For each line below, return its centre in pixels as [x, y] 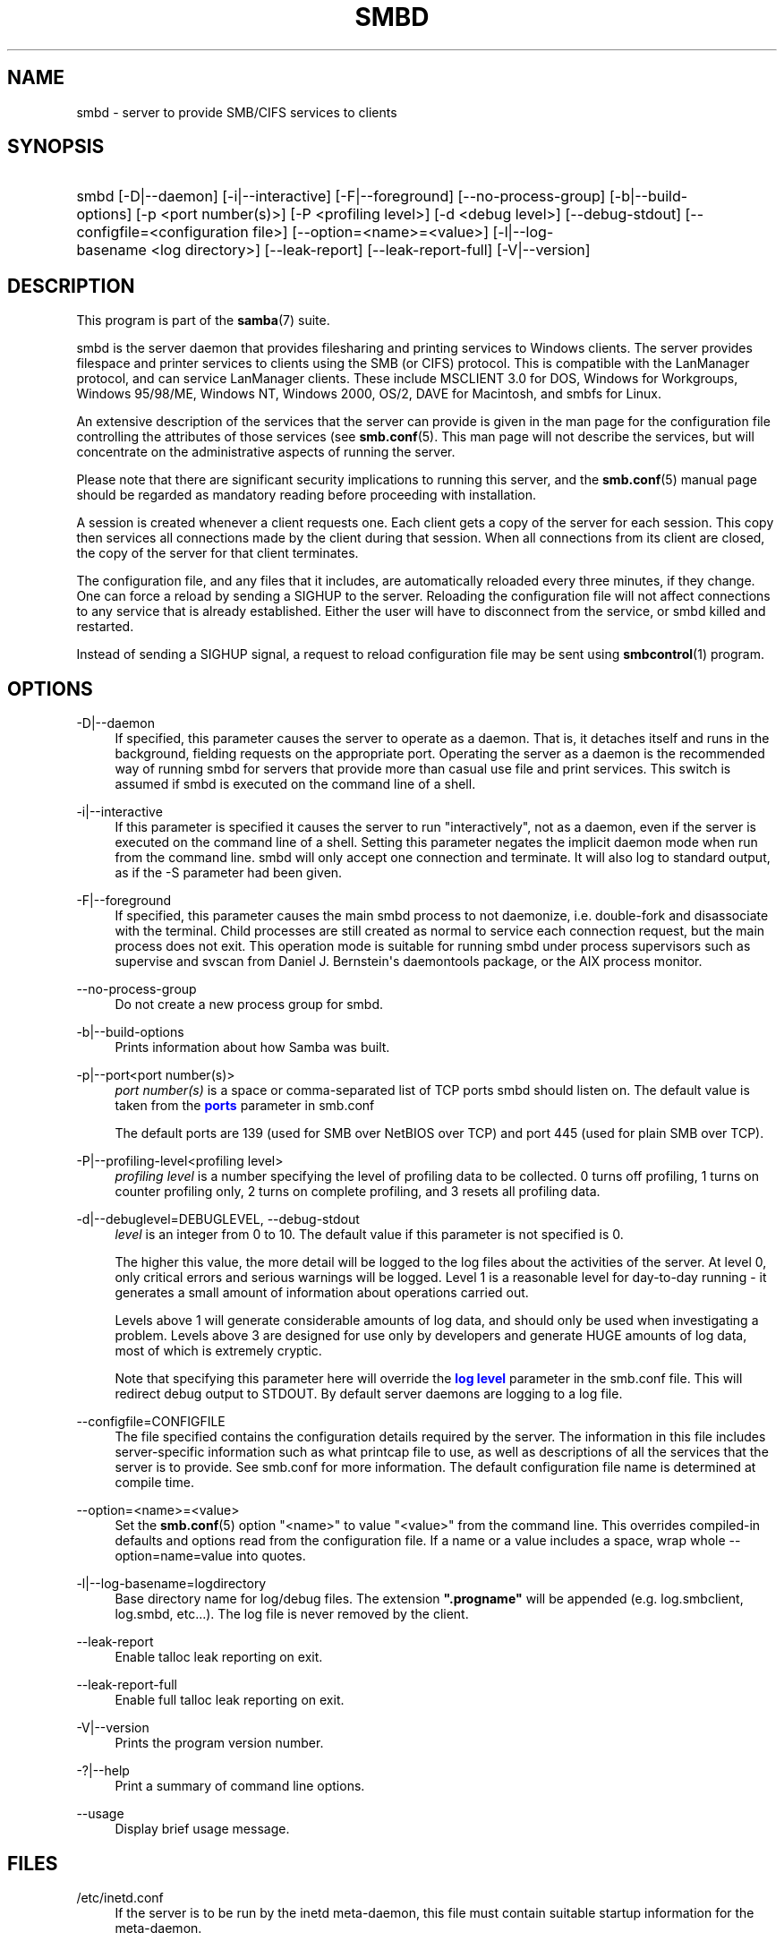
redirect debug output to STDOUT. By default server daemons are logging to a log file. [369, 1394]
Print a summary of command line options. [240, 1786]
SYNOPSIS [56, 147]
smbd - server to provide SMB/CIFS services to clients [237, 112]
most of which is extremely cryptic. [218, 1351]
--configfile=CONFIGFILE [151, 1422]
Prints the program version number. [219, 1743]
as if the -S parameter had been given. [229, 873]
